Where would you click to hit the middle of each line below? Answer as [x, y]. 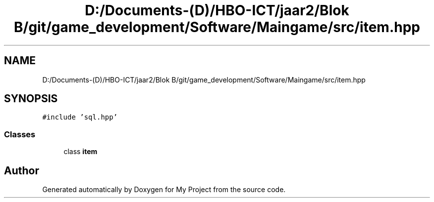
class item [81, 152]
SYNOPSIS [31, 99]
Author [22, 170]
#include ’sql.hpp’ [80, 117]
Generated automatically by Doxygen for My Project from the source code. [164, 190]
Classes [20, 134]
